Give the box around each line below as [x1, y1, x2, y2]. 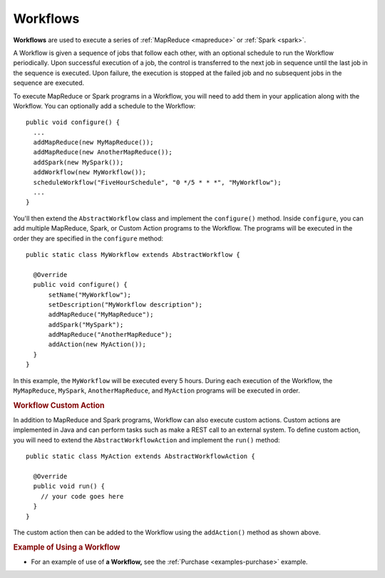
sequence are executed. [13, 78, 85, 87]
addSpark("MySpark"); [48, 320, 124, 328]
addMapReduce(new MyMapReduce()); [33, 138, 154, 146]
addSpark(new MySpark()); [33, 158, 124, 166]
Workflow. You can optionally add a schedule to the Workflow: [13, 101, 196, 110]
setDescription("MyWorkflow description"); [48, 300, 203, 308]
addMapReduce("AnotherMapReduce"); [48, 330, 173, 339]
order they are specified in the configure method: [13, 234, 164, 243]
